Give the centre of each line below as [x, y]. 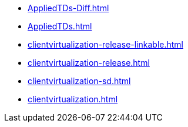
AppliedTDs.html [60, 26]
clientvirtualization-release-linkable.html [105, 44]
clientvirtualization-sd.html [79, 81]
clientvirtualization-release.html [89, 63]
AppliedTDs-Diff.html [68, 8]
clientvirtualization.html [73, 99]
